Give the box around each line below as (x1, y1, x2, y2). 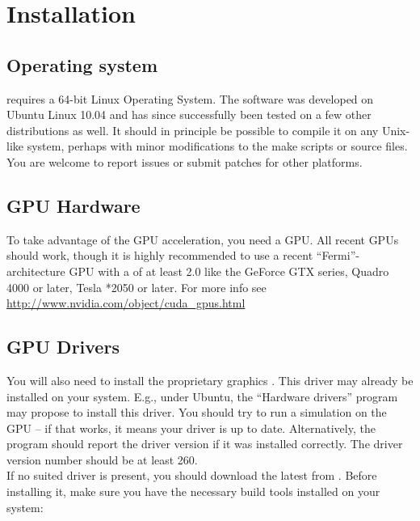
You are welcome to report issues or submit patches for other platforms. (6, 153, 363, 170)
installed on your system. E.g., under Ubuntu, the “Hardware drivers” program (6, 388, 398, 405)
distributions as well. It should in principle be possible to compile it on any (6, 121, 379, 138)
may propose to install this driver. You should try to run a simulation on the (6, 404, 387, 421)
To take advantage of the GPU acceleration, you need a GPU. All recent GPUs (6, 231, 399, 248)
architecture (6, 262, 65, 279)
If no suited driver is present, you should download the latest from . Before (6, 467, 377, 484)
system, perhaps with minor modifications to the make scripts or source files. (27, 138, 408, 155)
